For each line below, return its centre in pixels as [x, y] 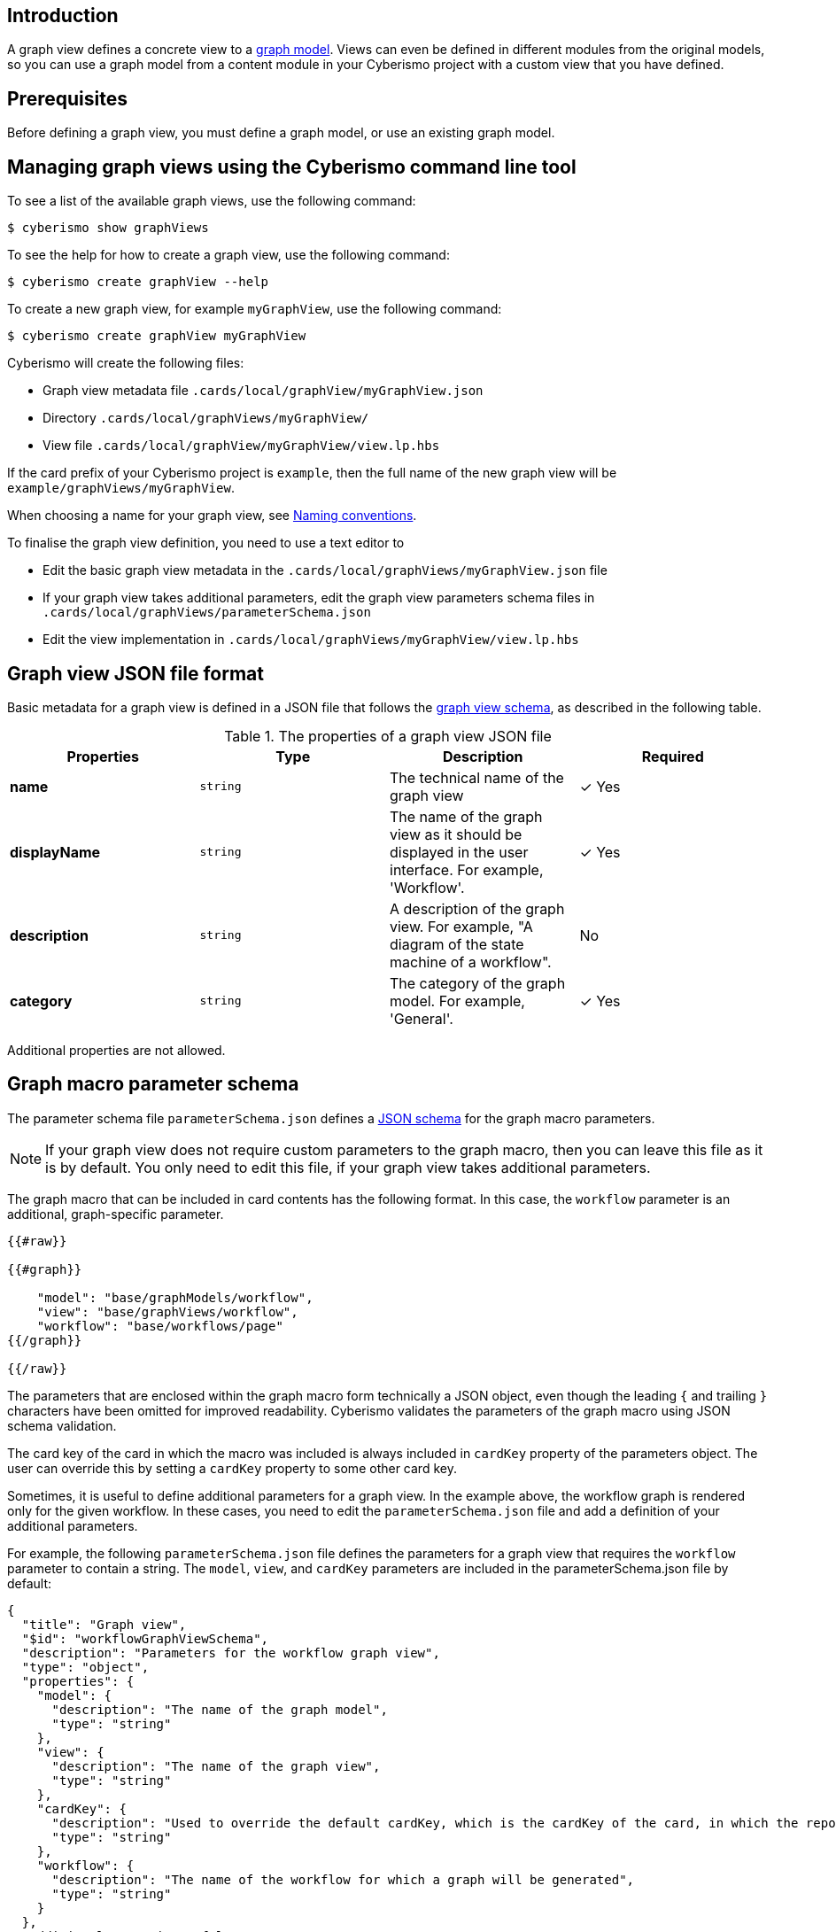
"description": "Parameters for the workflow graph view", [231, 1653]
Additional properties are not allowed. [116, 1050]
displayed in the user [459, 852]
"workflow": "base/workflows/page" [160, 1326]
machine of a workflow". [471, 962]
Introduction [63, 16]
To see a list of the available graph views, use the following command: [212, 201]
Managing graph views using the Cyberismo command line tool [292, 167]
